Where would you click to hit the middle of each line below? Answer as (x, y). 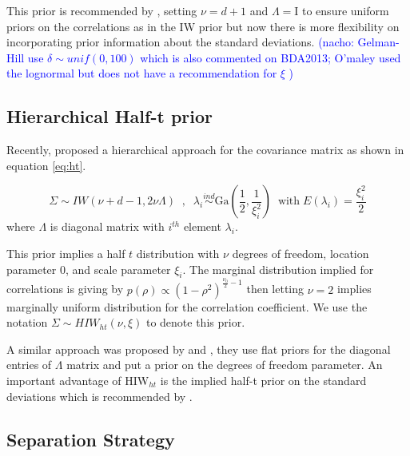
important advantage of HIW (78, 380)
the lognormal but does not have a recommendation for (142, 73)
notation (27, 322)
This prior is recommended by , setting (102, 10)
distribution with (178, 253)
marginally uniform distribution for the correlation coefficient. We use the (187, 306)
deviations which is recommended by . (100, 396)
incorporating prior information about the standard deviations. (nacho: (180, 42)
